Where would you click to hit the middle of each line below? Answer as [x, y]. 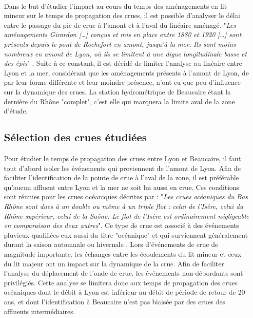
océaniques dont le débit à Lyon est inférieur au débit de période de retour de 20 [125, 292]
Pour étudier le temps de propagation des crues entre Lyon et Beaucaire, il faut [123, 159]
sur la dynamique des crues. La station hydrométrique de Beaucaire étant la [117, 91]
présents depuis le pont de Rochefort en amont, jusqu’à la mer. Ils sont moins [120, 44]
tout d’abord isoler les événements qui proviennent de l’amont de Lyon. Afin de [122, 168]
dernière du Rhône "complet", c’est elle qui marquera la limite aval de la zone [119, 101]
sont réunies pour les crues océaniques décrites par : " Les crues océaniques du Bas [126, 196]
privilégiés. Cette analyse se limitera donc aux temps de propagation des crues [121, 282]
